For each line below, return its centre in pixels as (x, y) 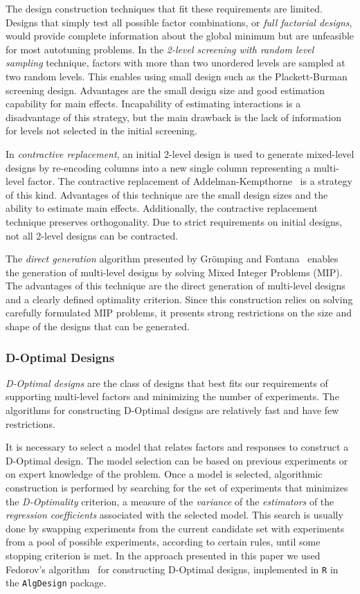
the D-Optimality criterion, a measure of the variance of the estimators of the (170, 501)
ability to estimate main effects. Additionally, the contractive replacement (162, 208)
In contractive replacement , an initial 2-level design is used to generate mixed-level (180, 153)
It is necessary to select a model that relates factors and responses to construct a (177, 447)
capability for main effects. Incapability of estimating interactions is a (153, 103)
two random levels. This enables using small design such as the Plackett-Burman (177, 76)
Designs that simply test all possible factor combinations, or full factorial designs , (179, 22)
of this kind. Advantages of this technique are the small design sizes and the (167, 194)
